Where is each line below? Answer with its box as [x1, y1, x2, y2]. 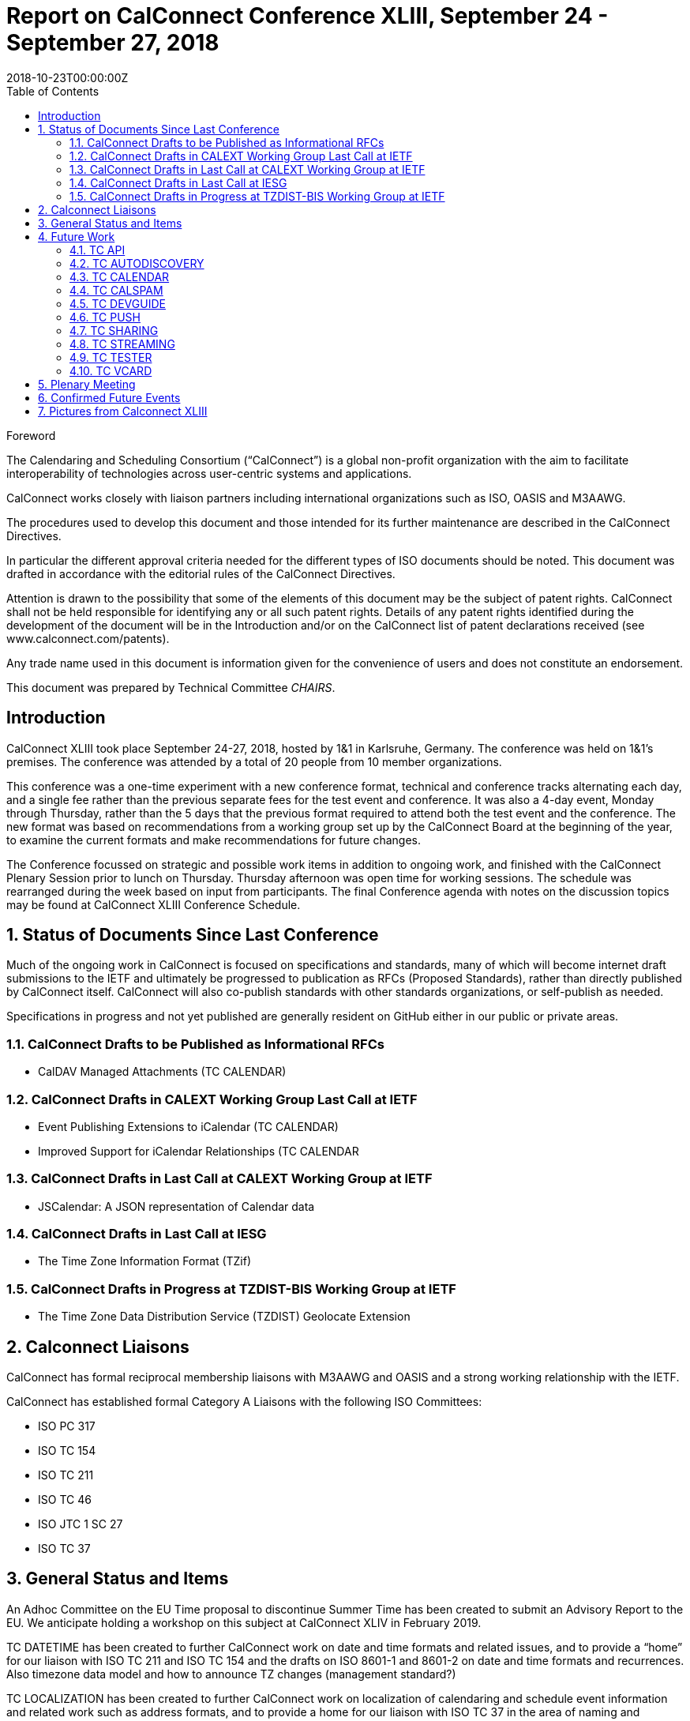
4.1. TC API [69, 242, 126, 257]
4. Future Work [38, 229, 115, 243]
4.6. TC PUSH [69, 310, 141, 324]
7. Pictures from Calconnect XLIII [38, 404, 208, 418]
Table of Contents [6, 84, 99, 98]
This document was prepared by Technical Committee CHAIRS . [6, 680, 336, 694]
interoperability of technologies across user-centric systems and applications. [6, 466, 412, 480]
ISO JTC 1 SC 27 [38, 1517, 123, 1531]
